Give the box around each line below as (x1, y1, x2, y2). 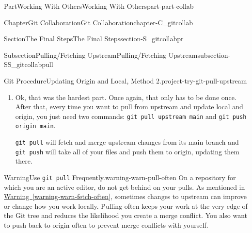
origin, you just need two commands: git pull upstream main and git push (15, 111, 247, 121)
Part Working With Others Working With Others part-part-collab (4, 1, 194, 11)
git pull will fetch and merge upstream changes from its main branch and (15, 137, 239, 147)
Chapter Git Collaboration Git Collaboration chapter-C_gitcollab (4, 17, 193, 27)
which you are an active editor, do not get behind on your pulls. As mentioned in (4, 182, 245, 192)
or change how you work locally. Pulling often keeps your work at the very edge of (4, 200, 248, 211)
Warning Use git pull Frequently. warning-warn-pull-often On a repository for (4, 172, 236, 182)
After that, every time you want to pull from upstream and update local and (15, 101, 243, 112)
